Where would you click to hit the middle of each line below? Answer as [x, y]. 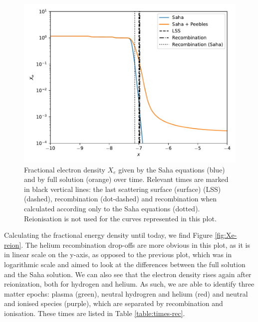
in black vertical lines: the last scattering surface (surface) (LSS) [123, 189]
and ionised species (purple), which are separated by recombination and [114, 303]
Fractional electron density [65, 169]
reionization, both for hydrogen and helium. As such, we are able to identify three [129, 284]
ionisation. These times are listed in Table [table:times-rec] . [95, 313]
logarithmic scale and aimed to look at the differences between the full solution [125, 264]
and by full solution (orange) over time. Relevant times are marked [126, 179]
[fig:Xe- [226, 235]
